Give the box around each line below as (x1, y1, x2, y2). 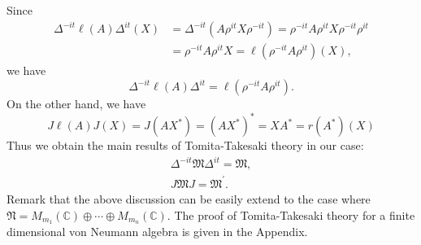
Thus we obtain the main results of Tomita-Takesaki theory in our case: (7, 137, 364, 154)
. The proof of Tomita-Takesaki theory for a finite (167, 206, 415, 223)
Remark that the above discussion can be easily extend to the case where (7, 190, 371, 207)
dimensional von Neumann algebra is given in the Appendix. (7, 223, 308, 240)
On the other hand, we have (7, 95, 146, 112)
